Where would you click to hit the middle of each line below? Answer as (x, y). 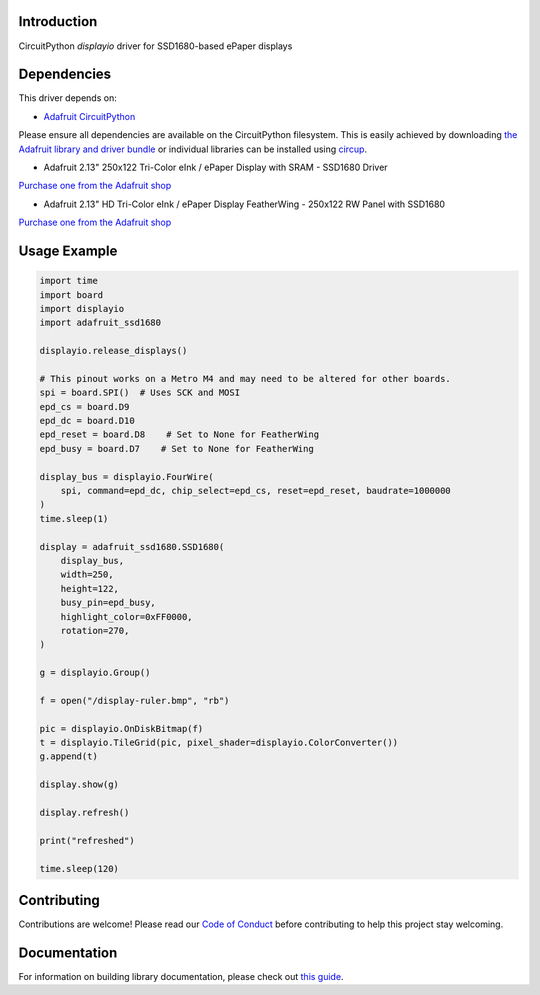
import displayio (82, 308)
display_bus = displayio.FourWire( (126, 476)
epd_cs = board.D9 (84, 406)
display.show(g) (79, 784)
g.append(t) (69, 756)
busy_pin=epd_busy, (108, 603)
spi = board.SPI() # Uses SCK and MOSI (139, 393)
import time (69, 281)
